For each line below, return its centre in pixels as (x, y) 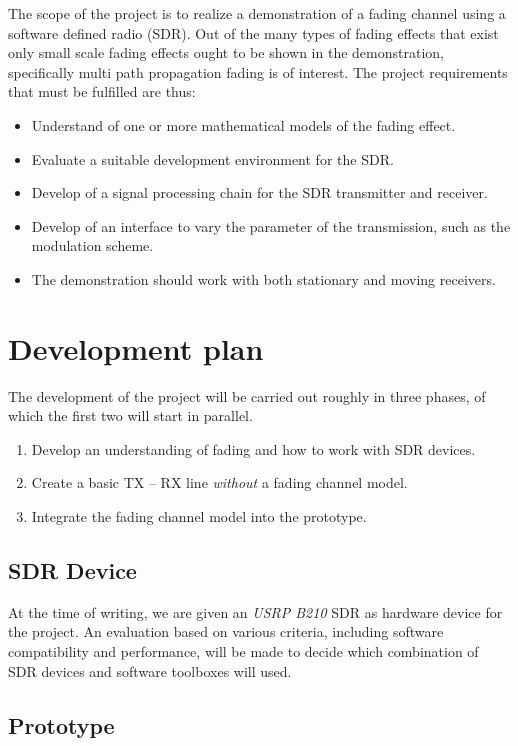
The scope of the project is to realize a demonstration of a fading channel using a (257, 13)
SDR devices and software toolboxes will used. (150, 670)
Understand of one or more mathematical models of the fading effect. (243, 124)
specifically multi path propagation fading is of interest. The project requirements (258, 71)
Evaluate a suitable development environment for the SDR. (212, 158)
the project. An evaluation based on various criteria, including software (226, 631)
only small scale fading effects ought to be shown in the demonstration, (226, 52)
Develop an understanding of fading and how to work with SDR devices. (253, 448)
